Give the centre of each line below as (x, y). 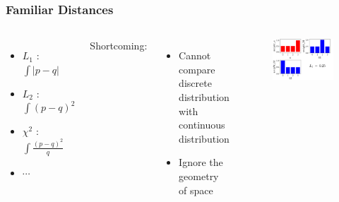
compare (197, 69)
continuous (202, 125)
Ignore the (201, 162)
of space (196, 190)
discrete (195, 83)
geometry (199, 176)
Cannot (195, 55)
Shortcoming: (119, 46)
